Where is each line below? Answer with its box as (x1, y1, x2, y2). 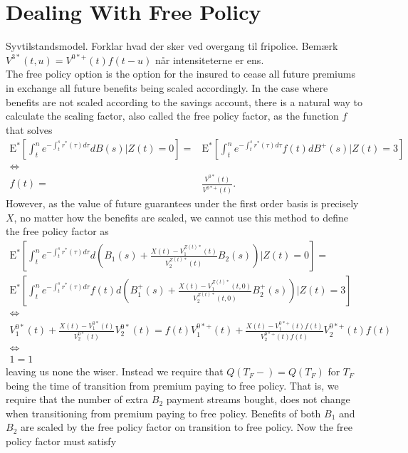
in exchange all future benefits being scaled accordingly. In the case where (6, 80, 328, 95)
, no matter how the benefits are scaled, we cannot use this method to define (14, 209, 348, 224)
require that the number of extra (6, 392, 149, 407)
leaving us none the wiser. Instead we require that (6, 364, 224, 379)
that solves (6, 122, 53, 137)
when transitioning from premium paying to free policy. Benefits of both (6, 405, 321, 420)
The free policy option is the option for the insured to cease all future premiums (6, 66, 355, 81)
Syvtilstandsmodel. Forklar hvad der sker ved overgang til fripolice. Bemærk (6, 38, 338, 53)
